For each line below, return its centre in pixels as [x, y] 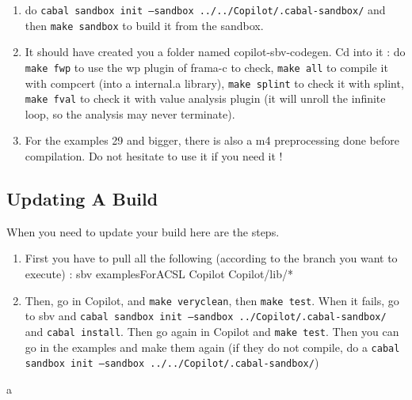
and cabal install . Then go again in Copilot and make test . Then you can [212, 331]
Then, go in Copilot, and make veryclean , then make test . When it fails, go [212, 300]
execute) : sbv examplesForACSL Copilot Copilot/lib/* [159, 274]
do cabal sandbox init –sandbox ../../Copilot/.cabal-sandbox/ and [205, 9]
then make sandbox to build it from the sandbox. [144, 25]
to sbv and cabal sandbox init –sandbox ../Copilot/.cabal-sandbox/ [206, 316]
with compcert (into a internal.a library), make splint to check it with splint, [214, 83]
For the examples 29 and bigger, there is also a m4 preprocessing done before [212, 140]
